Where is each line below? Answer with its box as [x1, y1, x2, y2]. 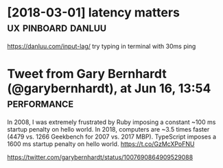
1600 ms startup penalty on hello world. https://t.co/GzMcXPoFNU [7, 139, 195, 148]
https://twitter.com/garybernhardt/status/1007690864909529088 [7, 153, 193, 161]
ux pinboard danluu [7, 19, 107, 35]
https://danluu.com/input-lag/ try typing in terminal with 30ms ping [7, 42, 196, 50]
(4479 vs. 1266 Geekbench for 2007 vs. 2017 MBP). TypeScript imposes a [7, 132, 217, 141]
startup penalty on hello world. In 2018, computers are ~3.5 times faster [7, 125, 210, 133]
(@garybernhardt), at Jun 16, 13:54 [7, 81, 211, 97]
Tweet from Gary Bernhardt [7, 67, 167, 82]
